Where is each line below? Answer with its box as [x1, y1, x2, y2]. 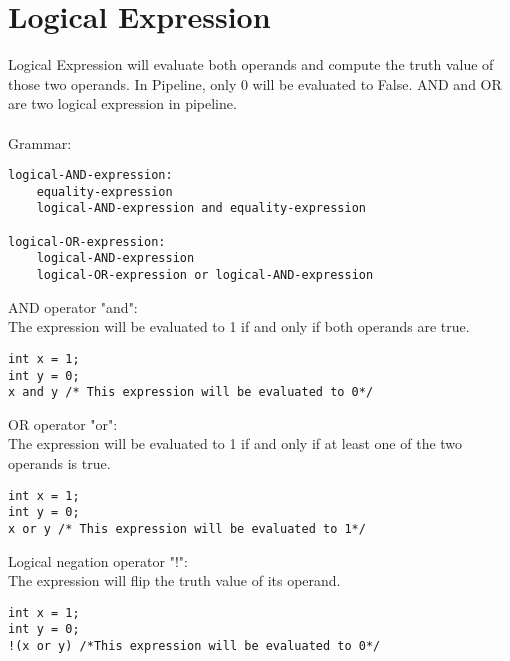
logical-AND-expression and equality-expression [36, 201, 366, 216]
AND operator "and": [8, 296, 138, 317]
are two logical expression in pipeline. [8, 93, 237, 114]
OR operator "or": [8, 413, 118, 434]
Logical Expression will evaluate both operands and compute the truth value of [8, 54, 494, 75]
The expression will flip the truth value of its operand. [8, 570, 341, 591]
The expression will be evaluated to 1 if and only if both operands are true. [8, 316, 470, 337]
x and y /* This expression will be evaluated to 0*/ [8, 385, 374, 400]
